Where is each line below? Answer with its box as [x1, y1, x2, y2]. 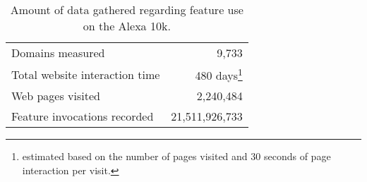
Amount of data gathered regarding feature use [10, 1, 243, 18]
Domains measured [11, 44, 105, 61]
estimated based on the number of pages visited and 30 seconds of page [22, 149, 331, 164]
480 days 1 [195, 65, 243, 84]
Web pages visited [11, 87, 100, 104]
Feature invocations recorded [11, 108, 154, 125]
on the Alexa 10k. [83, 18, 171, 34]
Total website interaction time [11, 66, 160, 83]
